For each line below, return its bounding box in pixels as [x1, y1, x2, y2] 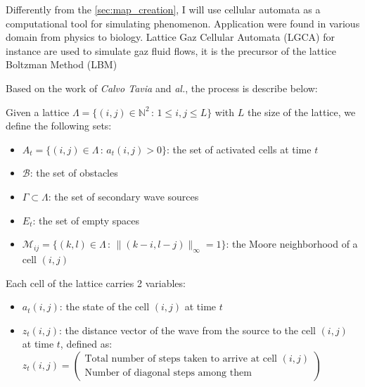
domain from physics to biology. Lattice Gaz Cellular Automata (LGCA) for [6, 30, 335, 44]
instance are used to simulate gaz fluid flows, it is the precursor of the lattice [6, 43, 336, 58]
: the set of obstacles [30, 165, 118, 180]
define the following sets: [6, 118, 112, 133]
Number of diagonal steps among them [84, 368, 252, 379]
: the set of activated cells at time [167, 141, 312, 156]
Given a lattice [6, 104, 70, 119]
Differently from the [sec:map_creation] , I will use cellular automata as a [6, 2, 321, 16]
